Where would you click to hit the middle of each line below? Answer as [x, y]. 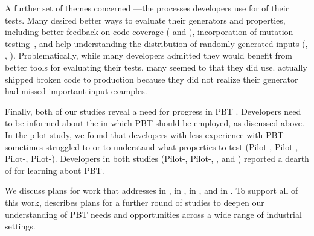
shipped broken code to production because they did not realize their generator [152, 79]
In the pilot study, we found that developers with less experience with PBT [144, 134]
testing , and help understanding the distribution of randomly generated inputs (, [156, 43]
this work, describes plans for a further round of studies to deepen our [135, 202]
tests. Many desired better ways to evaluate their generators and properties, [145, 20]
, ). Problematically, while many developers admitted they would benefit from [149, 55]
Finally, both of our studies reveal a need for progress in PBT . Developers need [153, 111]
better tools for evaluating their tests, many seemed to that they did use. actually [156, 67]
